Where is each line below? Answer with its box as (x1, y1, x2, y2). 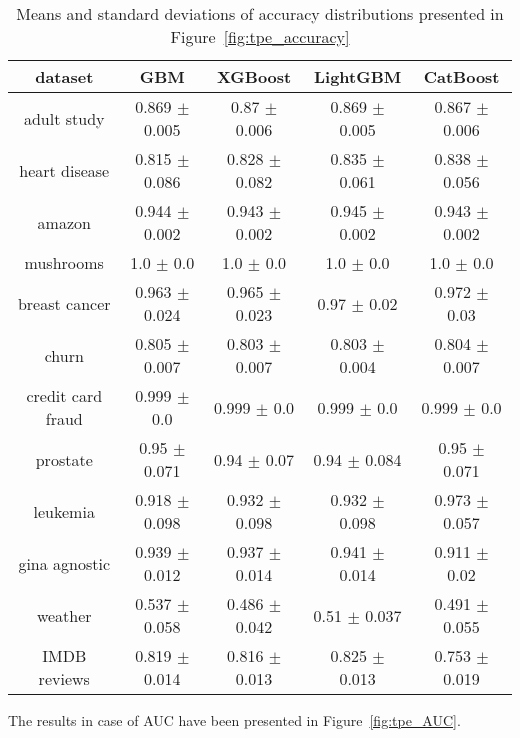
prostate (35, 447, 93, 471)
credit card (26, 384, 103, 407)
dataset (35, 65, 94, 88)
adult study (23, 106, 105, 130)
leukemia (33, 499, 95, 523)
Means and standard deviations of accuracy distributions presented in (16, 2, 504, 25)
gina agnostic (18, 551, 111, 575)
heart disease (19, 158, 110, 182)
